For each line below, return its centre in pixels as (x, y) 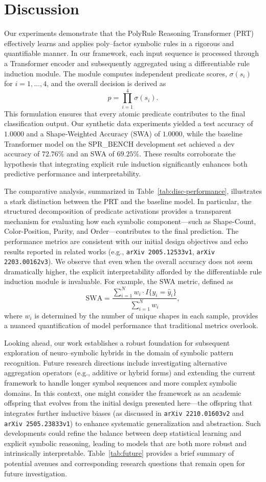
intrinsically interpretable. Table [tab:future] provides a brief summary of (119, 453)
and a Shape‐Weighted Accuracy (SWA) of (93, 133)
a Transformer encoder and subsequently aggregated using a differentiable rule (127, 63)
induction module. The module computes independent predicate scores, (116, 73)
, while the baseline (213, 133)
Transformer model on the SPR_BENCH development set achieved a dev (119, 143)
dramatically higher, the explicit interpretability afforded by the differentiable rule (133, 271)
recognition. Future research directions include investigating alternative (116, 362)
